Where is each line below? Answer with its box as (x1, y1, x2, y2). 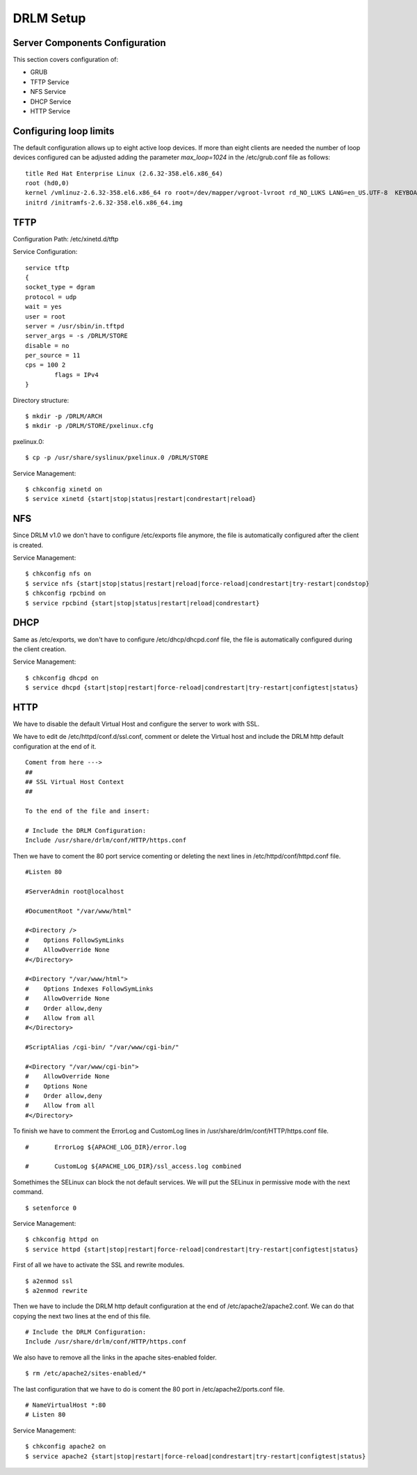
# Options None (25, 1082, 88, 1090)
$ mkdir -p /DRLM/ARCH (25, 413, 103, 420)
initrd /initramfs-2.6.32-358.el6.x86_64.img (25, 198, 183, 207)
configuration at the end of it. (13, 742, 97, 751)
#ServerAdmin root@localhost (25, 887, 124, 895)
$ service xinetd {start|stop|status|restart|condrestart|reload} (25, 495, 256, 503)
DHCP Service (30, 97, 72, 106)
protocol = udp (25, 293, 77, 301)
